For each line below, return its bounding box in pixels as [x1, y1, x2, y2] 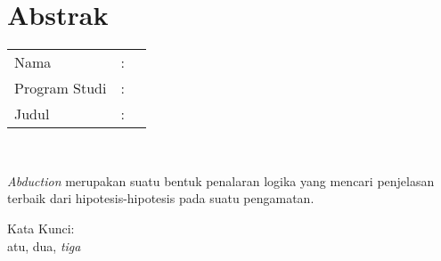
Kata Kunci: [7, 218, 75, 237]
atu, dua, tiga [7, 236, 81, 255]
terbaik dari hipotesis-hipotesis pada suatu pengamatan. [7, 189, 314, 208]
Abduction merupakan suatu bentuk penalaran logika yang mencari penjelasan [7, 171, 435, 190]
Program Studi [14, 77, 107, 99]
